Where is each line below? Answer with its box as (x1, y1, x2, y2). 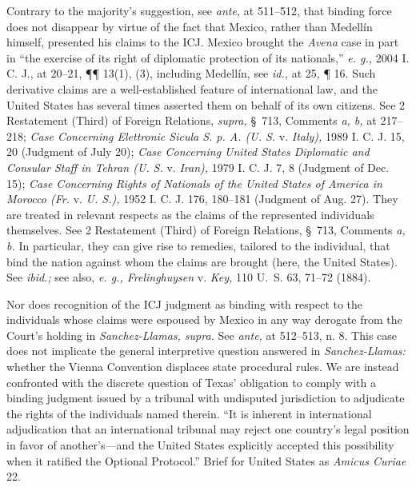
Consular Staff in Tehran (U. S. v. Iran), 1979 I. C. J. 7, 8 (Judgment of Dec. (6, 158, 390, 175)
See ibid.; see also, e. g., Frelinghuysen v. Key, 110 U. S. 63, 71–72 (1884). (6, 269, 371, 285)
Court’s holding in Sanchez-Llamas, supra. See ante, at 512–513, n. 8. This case (6, 326, 398, 343)
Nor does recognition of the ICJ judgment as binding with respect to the (6, 295, 363, 312)
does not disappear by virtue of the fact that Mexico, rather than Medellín (6, 18, 373, 34)
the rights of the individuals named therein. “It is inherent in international (6, 405, 372, 421)
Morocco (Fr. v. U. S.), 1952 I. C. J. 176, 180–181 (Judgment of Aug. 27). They (6, 190, 398, 207)
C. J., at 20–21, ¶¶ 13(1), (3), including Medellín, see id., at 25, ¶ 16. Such (6, 65, 376, 82)
